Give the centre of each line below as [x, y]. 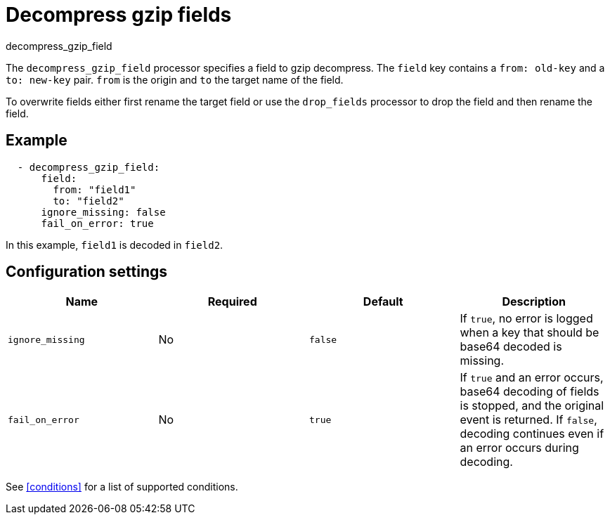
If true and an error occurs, [532, 378]
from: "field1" [95, 189]
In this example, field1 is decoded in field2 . [115, 245]
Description [534, 302]
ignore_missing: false [103, 212]
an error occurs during [519, 448]
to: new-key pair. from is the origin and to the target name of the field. [175, 79]
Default [383, 302]
